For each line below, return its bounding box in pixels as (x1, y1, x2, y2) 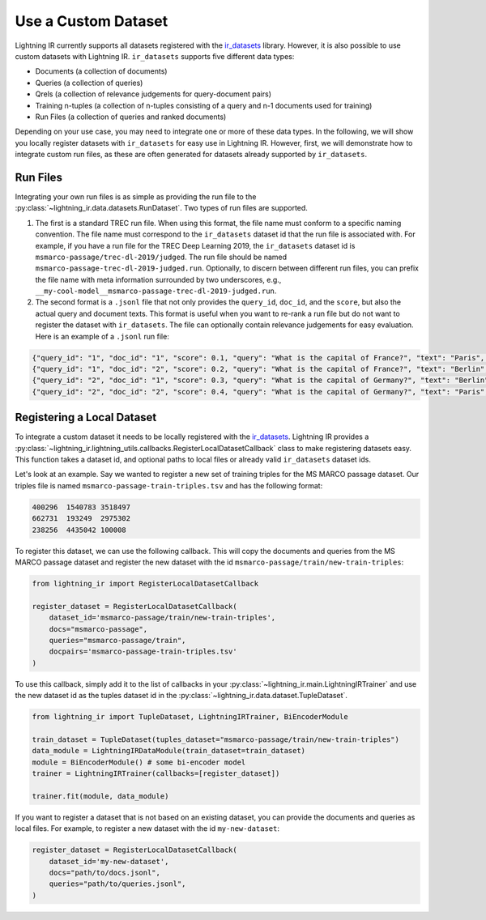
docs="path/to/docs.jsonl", (49, 867, 161, 877)
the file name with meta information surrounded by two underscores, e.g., (35, 275, 282, 284)
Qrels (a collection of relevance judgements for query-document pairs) (35, 89, 271, 99)
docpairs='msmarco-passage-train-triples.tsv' (49, 647, 238, 656)
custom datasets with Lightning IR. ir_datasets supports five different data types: (15, 51, 295, 61)
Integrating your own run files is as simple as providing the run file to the (15, 191, 257, 202)
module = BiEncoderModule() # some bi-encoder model (32, 757, 246, 767)
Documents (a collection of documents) (35, 66, 168, 76)
